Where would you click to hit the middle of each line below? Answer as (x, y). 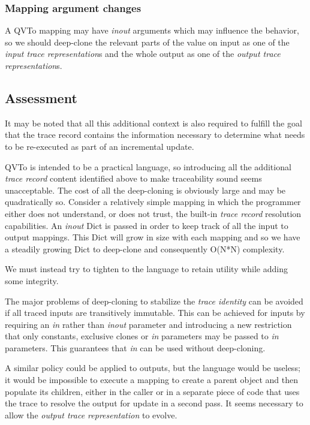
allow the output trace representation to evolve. (91, 415)
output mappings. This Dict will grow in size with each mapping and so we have (153, 237)
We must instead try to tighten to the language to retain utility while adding (146, 269)
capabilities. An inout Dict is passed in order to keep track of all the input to (147, 225)
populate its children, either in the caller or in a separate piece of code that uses (152, 391)
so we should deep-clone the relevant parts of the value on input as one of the (147, 42)
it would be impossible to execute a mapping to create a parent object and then (152, 380)
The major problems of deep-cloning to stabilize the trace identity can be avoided (154, 301)
